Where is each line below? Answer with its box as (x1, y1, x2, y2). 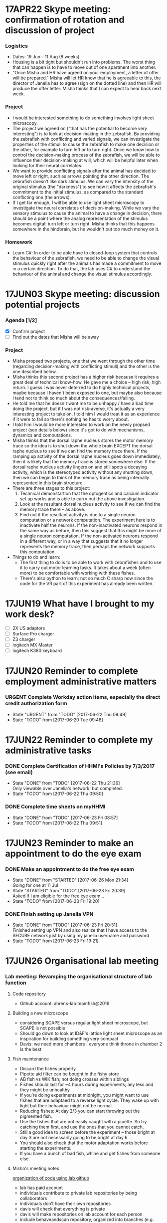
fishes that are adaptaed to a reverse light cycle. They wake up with (19, 1097, 159, 1103)
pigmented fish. (19, 1113, 52, 1119)
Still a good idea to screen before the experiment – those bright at (19, 1129, 155, 1135)
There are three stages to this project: (12, 485, 91, 491)
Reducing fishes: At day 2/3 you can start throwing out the (19, 1108, 140, 1114)
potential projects (5, 299, 80, 310)
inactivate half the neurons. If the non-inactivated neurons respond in (19, 522, 163, 528)
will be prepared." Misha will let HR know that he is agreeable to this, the (12, 75, 161, 81)
